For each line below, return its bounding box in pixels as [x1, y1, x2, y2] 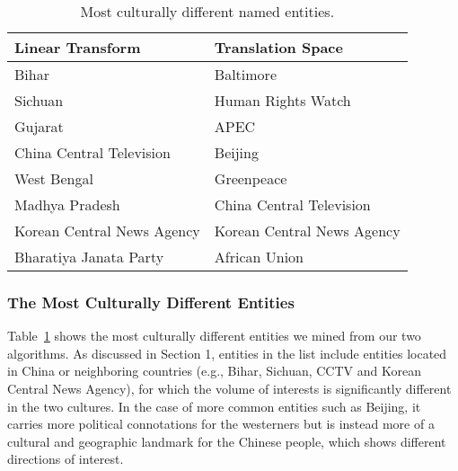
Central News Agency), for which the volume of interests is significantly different [7, 379, 452, 397]
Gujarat [14, 116, 64, 137]
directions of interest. [7, 449, 124, 468]
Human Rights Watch [214, 90, 351, 111]
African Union [214, 246, 304, 267]
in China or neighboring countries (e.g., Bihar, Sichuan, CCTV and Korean [7, 361, 421, 380]
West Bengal [14, 168, 93, 189]
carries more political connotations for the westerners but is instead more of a [7, 414, 435, 433]
